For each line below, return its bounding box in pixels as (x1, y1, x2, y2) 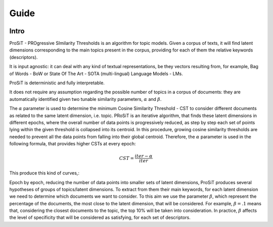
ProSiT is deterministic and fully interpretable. (9, 80, 105, 86)
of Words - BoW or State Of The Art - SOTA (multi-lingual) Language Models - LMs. (9, 71, 183, 77)
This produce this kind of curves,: (9, 170, 79, 176)
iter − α (134, 153, 153, 159)
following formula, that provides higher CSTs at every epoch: (9, 141, 136, 147)
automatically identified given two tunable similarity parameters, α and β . (9, 96, 162, 102)
